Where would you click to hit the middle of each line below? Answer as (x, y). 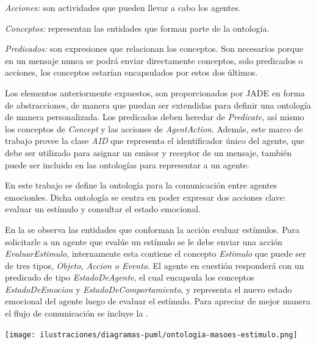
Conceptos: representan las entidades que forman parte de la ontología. (137, 28)
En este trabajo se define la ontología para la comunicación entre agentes (141, 185)
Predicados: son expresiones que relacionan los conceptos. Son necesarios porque (154, 48)
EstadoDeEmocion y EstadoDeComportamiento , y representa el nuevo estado (149, 289)
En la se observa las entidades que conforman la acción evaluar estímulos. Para (152, 229)
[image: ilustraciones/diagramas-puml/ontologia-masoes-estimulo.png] (151, 335)
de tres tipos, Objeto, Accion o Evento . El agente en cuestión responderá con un (155, 265)
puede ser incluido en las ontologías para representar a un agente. (127, 164)
